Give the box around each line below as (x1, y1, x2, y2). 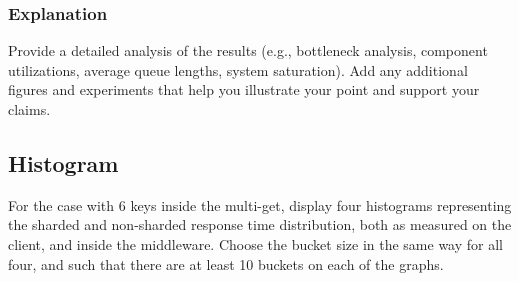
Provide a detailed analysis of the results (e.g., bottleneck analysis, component (8, 40, 488, 61)
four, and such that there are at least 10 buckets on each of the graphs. (8, 253, 444, 274)
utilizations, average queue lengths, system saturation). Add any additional (8, 59, 468, 80)
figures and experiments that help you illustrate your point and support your (8, 79, 480, 100)
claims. (8, 99, 51, 119)
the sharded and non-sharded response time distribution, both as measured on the (8, 214, 512, 235)
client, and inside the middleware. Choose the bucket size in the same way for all (8, 233, 503, 254)
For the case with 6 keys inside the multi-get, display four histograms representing (8, 194, 512, 215)
